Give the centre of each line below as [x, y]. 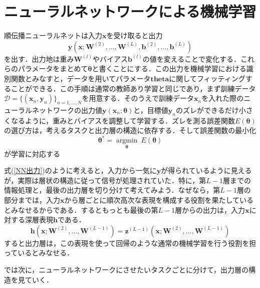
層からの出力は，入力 [210, 209]
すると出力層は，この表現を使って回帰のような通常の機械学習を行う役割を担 [130, 243]
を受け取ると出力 [135, 35]
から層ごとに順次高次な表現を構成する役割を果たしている [159, 199]
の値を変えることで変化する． [191, 58]
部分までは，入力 [32, 199]
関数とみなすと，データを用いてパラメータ [81, 78]
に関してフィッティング [207, 78]
